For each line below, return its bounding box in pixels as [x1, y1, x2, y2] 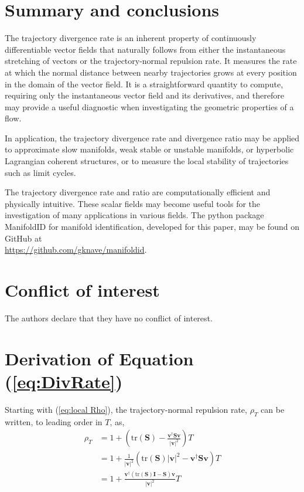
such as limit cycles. [5, 166, 76, 178]
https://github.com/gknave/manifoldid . [5, 243, 147, 256]
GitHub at [5, 232, 42, 244]
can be [261, 403, 285, 415]
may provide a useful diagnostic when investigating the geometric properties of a [5, 100, 294, 113]
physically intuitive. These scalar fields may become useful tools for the [5, 197, 261, 209]
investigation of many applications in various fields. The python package [5, 209, 264, 221]
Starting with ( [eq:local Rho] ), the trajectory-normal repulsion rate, [5, 403, 247, 415]
